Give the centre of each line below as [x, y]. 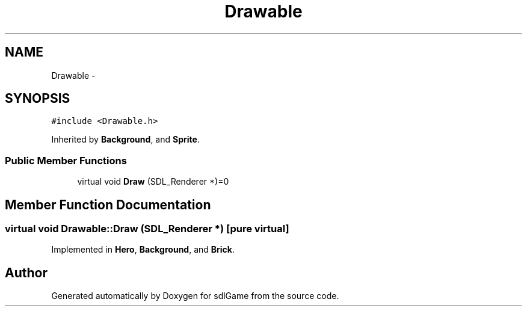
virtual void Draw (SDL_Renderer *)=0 [153, 182]
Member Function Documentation [108, 205]
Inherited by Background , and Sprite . [125, 140]
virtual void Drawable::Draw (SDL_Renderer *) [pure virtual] [147, 229]
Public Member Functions [66, 160]
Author [26, 273]
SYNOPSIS [38, 99]
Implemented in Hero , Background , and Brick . [143, 250]
